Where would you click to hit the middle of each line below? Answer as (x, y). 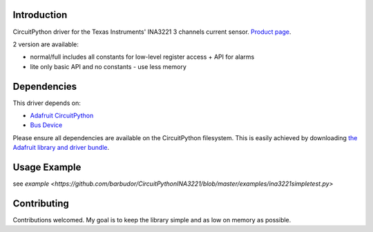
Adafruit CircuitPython (62, 115)
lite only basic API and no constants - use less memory (108, 66)
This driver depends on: (47, 103)
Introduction (40, 15)
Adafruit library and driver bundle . (61, 148)
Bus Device (46, 125)
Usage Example (47, 167)
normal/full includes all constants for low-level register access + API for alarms (142, 57)
